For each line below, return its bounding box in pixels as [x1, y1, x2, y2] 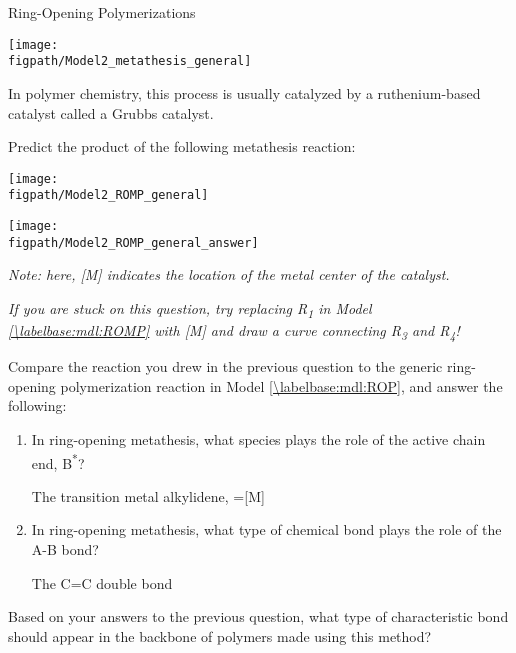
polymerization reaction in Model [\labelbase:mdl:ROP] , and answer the [60, 375, 503, 396]
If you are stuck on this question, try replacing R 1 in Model [8, 297, 372, 321]
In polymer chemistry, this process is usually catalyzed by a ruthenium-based [8, 82, 481, 103]
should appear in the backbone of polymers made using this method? [8, 625, 432, 646]
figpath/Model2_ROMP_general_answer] [8, 235, 259, 250]
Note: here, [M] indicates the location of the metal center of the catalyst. [8, 264, 450, 285]
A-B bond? [31, 538, 99, 559]
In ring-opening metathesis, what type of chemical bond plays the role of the [31, 519, 502, 540]
